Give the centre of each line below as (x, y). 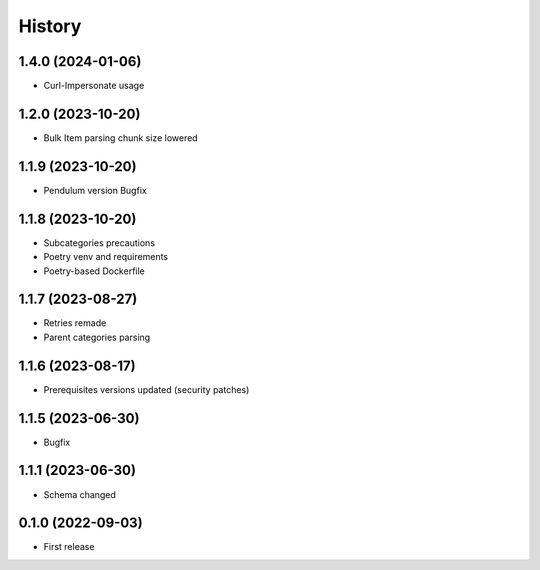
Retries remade (75, 323)
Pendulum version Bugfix (95, 190)
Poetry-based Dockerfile (94, 271)
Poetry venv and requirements (106, 257)
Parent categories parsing (97, 337)
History (50, 26)
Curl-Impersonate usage (94, 86)
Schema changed (80, 494)
